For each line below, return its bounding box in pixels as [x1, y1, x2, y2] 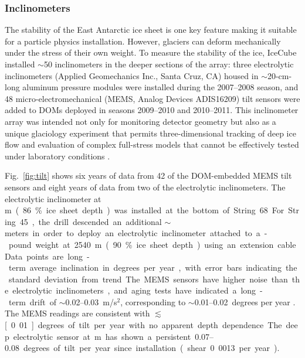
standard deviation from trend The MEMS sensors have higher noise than [8, 272, 288, 285]
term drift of [8, 295, 56, 308]
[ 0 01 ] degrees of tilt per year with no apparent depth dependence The [5, 319, 282, 331]
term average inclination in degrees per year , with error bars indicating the [8, 261, 297, 274]
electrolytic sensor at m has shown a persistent [13, 330, 191, 342]
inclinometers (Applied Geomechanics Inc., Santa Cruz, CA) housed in [5, 69, 259, 81]
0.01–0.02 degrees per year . [194, 295, 296, 308]
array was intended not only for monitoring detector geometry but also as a [5, 115, 276, 127]
